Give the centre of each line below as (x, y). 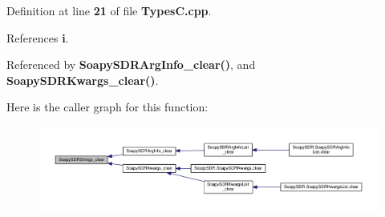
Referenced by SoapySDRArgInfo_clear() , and (131, 64)
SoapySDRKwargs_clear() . (83, 80)
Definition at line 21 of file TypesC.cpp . (109, 10)
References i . (38, 37)
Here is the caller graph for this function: (107, 107)
